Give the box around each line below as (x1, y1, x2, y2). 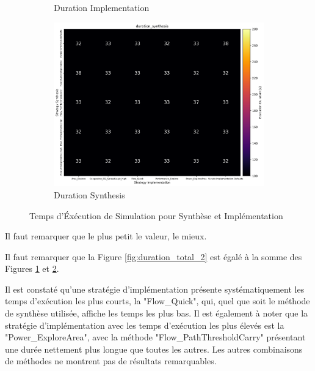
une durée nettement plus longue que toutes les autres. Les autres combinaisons (5, 342, 303, 355)
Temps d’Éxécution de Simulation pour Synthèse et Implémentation (29, 209, 283, 222)
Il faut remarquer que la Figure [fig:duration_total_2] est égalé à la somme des (5, 250, 302, 263)
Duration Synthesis (54, 188, 125, 201)
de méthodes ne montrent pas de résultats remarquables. (5, 354, 217, 367)
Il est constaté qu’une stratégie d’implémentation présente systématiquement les (5, 282, 305, 295)
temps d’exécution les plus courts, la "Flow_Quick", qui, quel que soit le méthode (5, 294, 310, 307)
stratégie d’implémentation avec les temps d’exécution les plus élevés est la (5, 318, 284, 331)
